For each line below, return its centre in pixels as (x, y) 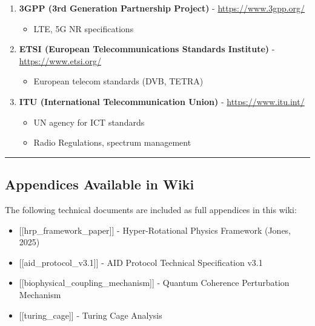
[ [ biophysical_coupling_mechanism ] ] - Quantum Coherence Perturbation (154, 283)
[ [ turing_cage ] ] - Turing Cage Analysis (91, 315)
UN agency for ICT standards (89, 122)
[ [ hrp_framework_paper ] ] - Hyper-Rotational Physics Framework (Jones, (155, 230)
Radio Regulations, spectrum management (112, 142)
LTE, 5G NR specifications (84, 28)
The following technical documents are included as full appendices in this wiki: (151, 209)
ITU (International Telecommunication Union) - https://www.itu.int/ (162, 101)
